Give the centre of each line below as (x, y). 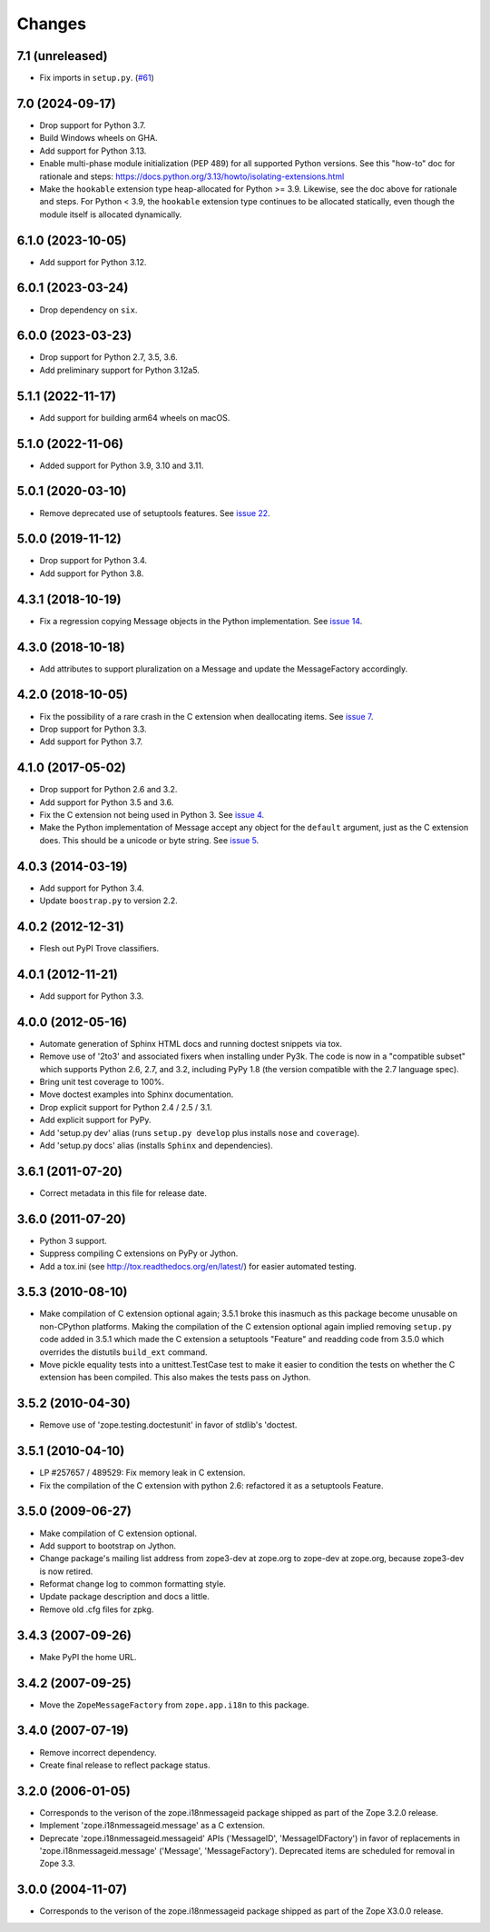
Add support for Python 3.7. (91, 742)
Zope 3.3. (58, 1864)
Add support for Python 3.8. (92, 573)
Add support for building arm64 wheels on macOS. (135, 417)
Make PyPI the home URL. (88, 1657)
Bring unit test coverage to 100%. (102, 1081)
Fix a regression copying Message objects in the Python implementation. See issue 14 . (201, 621)
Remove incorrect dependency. (98, 1752)
